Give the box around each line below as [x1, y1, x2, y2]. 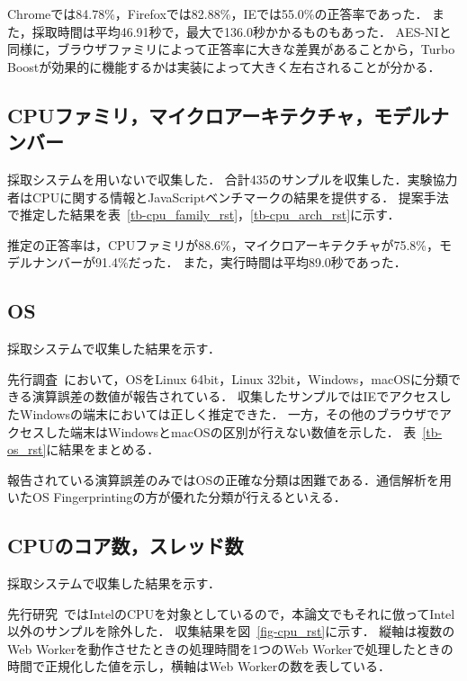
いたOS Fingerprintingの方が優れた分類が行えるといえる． [7, 488, 346, 506]
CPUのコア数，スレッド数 [7, 532, 244, 560]
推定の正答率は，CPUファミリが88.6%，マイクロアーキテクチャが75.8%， [7, 235, 439, 254]
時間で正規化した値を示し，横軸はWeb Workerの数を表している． [7, 657, 391, 676]
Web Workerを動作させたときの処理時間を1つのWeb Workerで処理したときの [7, 639, 454, 658]
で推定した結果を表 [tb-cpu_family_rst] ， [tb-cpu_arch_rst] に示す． [7, 205, 400, 224]
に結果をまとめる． [46, 440, 160, 459]
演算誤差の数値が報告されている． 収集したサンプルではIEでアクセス [31, 387, 439, 406]
